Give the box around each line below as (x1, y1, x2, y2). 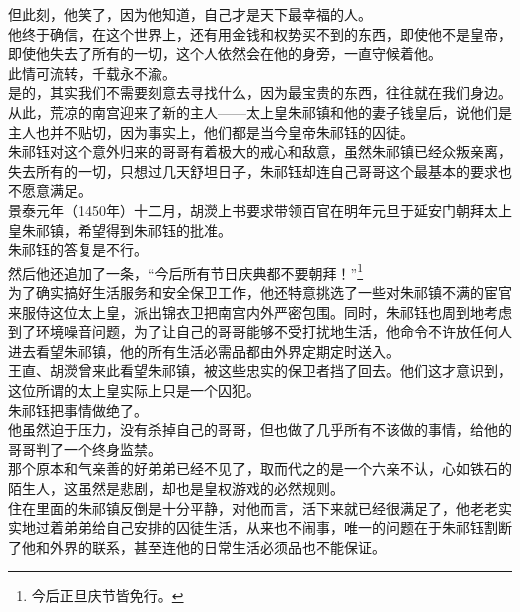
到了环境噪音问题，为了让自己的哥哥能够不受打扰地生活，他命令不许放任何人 (8, 321, 512, 342)
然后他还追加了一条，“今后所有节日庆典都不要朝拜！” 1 (8, 259, 364, 283)
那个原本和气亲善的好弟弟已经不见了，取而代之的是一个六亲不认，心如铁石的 (8, 458, 512, 479)
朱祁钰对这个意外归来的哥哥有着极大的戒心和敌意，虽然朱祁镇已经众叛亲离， (8, 141, 512, 162)
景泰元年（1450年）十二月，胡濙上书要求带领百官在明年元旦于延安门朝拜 (8, 199, 484, 220)
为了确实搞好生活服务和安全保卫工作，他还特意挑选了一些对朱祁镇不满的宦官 (8, 281, 512, 302)
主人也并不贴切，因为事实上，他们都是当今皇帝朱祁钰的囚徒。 (8, 121, 414, 142)
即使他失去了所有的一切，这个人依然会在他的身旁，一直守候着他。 (8, 43, 442, 64)
